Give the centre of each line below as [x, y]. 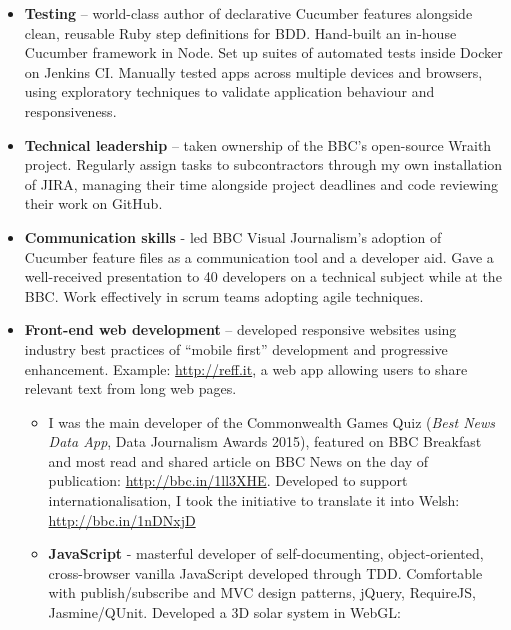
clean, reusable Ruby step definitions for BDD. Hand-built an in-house [240, 32]
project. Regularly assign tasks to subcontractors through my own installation [263, 164]
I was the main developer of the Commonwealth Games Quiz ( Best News [272, 421]
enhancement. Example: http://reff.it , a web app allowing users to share [246, 368]
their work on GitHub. [93, 203]
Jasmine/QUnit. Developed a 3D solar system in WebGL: [224, 612]
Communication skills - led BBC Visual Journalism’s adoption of [233, 236]
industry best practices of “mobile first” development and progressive [236, 348]
